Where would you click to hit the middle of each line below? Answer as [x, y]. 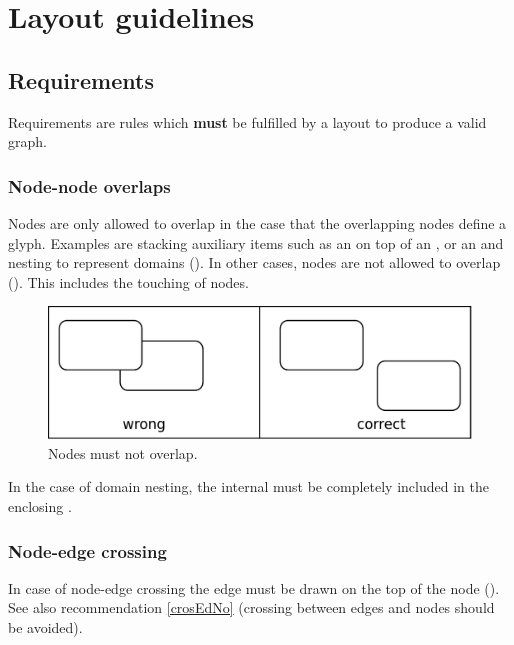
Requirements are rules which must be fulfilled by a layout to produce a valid [247, 121]
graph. [27, 141]
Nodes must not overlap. [123, 452]
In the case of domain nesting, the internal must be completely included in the [248, 486]
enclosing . [40, 506]
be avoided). [45, 627]
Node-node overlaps [89, 185]
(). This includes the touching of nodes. [128, 281]
